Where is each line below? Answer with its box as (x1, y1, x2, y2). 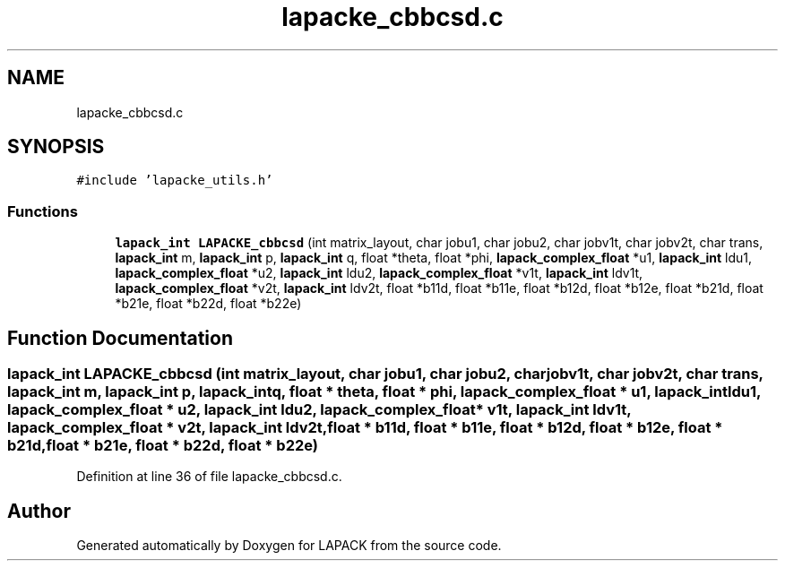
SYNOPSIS (7, 135, 105, 159)
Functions (7, 202, 78, 220)
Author (7, 499, 71, 522)
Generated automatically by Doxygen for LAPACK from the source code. (76, 538, 502, 554)
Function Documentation (7, 326, 233, 349)
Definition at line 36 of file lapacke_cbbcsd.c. (76, 469, 342, 485)
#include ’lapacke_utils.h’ (76, 173, 273, 188)
